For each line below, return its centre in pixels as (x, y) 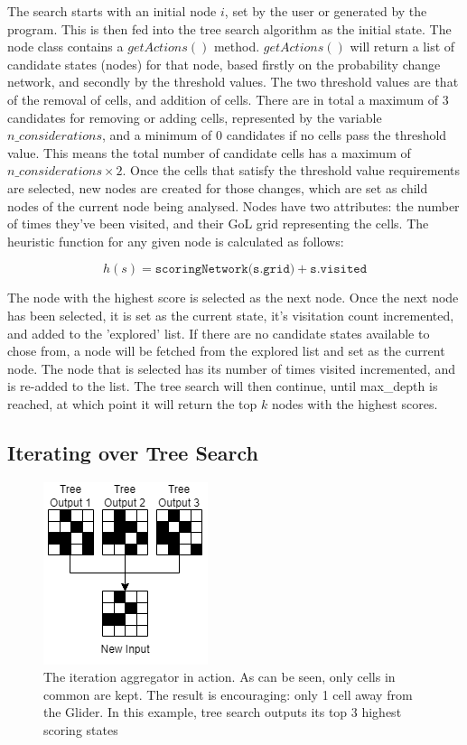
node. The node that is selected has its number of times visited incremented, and (231, 368)
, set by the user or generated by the (326, 11)
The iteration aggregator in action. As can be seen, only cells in (219, 677)
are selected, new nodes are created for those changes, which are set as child (218, 187)
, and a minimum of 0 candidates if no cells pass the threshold (275, 135)
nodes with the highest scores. (355, 403)
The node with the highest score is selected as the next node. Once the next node (233, 298)
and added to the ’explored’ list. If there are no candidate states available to (219, 333)
